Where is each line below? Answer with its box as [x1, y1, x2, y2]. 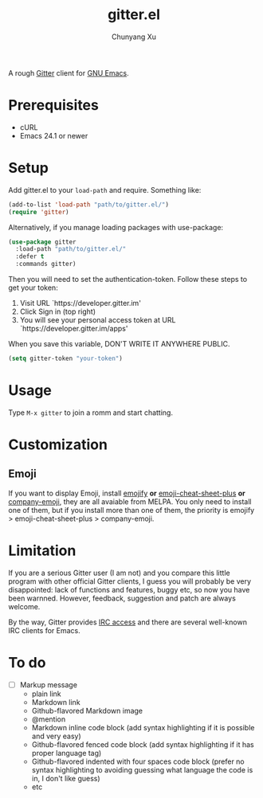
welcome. [8, 601, 41, 611]
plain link [31, 689, 61, 698]
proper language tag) [31, 748, 102, 757]
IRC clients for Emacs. [8, 625, 81, 635]
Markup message [19, 679, 78, 690]
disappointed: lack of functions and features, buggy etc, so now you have [8, 585, 250, 594]
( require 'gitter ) [8, 208, 69, 216]
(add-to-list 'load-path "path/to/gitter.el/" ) [8, 201, 170, 209]
